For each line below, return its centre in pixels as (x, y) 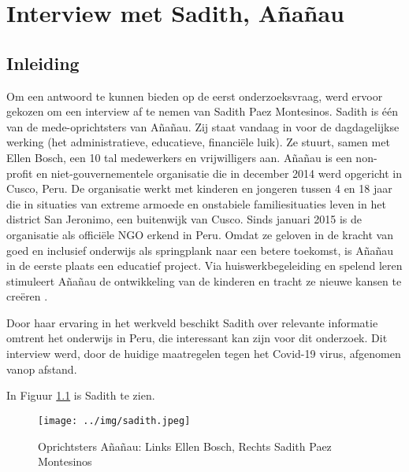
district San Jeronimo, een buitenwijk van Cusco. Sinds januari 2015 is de (184, 219)
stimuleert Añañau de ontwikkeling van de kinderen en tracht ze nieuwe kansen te (204, 280)
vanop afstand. (42, 369)
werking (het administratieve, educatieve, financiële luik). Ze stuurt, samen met (198, 142)
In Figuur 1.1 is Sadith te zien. (81, 395)
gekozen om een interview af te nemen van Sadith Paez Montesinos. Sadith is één (203, 111)
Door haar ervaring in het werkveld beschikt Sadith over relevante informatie (192, 322)
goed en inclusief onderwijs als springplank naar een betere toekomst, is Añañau (200, 250)
